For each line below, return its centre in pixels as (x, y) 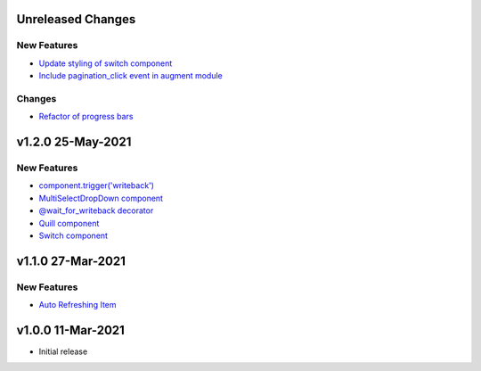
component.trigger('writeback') (97, 185)
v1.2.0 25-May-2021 (74, 142)
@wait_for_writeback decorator (96, 210)
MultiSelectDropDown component (101, 198)
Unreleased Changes (76, 19)
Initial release (63, 351)
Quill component (69, 223)
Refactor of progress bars (86, 117)
